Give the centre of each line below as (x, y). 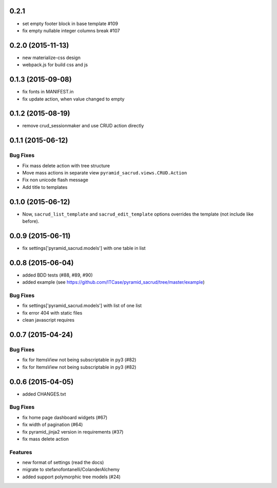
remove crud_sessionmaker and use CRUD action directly (83, 126)
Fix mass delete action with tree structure (66, 165)
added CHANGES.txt (44, 394)
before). (31, 221)
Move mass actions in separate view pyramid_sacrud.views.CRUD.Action (105, 172)
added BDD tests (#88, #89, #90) (58, 275)
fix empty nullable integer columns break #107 (71, 30)
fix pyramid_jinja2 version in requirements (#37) (73, 432)
